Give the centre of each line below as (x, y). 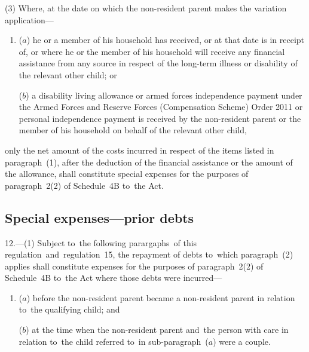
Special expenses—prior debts (100, 217)
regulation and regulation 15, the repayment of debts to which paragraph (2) (149, 254)
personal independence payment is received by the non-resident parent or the (160, 118)
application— (29, 19)
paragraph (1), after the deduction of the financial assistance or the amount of (149, 162)
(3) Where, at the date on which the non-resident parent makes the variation (146, 8)
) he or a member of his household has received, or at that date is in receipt (166, 40)
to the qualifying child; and (69, 309)
